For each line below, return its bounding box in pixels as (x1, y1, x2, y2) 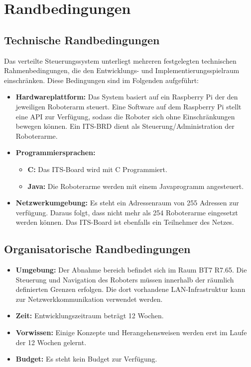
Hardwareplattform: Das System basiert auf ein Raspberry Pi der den (15, 92, 238, 102)
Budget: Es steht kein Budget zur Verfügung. (15, 354, 157, 364)
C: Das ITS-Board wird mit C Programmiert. (27, 164, 167, 174)
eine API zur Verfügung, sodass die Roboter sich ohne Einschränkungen (15, 111, 235, 121)
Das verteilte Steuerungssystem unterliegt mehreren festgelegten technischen (4, 55, 237, 66)
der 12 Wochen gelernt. (15, 337, 87, 347)
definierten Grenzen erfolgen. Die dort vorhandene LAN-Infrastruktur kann (15, 284, 246, 294)
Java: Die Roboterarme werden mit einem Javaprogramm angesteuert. (27, 181, 244, 191)
